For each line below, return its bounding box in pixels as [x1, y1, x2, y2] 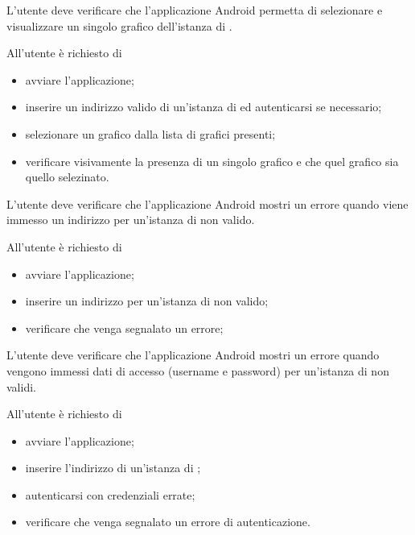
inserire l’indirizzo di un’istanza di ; [25, 459, 201, 476]
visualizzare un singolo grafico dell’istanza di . [6, 17, 232, 34]
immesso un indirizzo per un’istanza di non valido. [6, 211, 255, 228]
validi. [6, 378, 36, 395]
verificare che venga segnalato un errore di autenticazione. [25, 513, 310, 530]
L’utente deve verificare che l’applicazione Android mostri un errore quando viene [6, 195, 409, 212]
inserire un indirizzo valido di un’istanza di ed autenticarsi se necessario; [25, 98, 382, 115]
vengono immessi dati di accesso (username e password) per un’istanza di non [6, 362, 389, 379]
